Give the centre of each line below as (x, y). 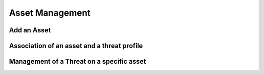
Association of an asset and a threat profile (76, 46)
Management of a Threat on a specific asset (77, 62)
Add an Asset (30, 30)
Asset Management (50, 13)
